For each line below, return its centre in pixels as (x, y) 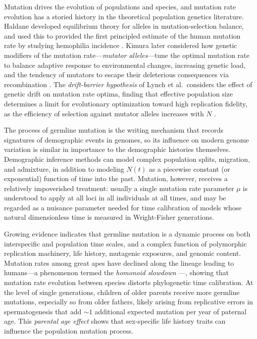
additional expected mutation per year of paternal (171, 311)
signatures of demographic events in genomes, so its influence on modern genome (127, 139)
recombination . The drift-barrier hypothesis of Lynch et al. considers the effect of (128, 84)
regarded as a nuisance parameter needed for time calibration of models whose (123, 207)
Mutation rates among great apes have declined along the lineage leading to (119, 263)
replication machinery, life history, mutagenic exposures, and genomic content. (123, 253)
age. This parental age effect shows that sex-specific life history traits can (115, 321)
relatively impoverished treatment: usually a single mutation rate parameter (119, 188)
